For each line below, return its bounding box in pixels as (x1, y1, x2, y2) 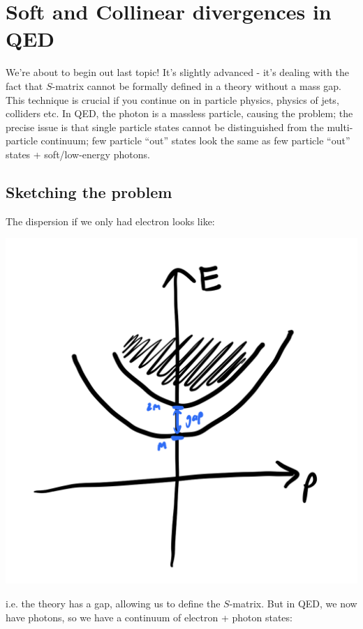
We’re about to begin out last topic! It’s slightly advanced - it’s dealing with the (6, 65, 349, 79)
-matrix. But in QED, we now (229, 596, 357, 610)
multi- (327, 119, 353, 134)
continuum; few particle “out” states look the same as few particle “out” (40, 133, 350, 148)
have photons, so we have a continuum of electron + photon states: (6, 609, 292, 624)
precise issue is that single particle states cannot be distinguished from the (6, 119, 324, 134)
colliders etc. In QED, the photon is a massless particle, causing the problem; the (6, 106, 353, 121)
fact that (6, 78, 43, 93)
